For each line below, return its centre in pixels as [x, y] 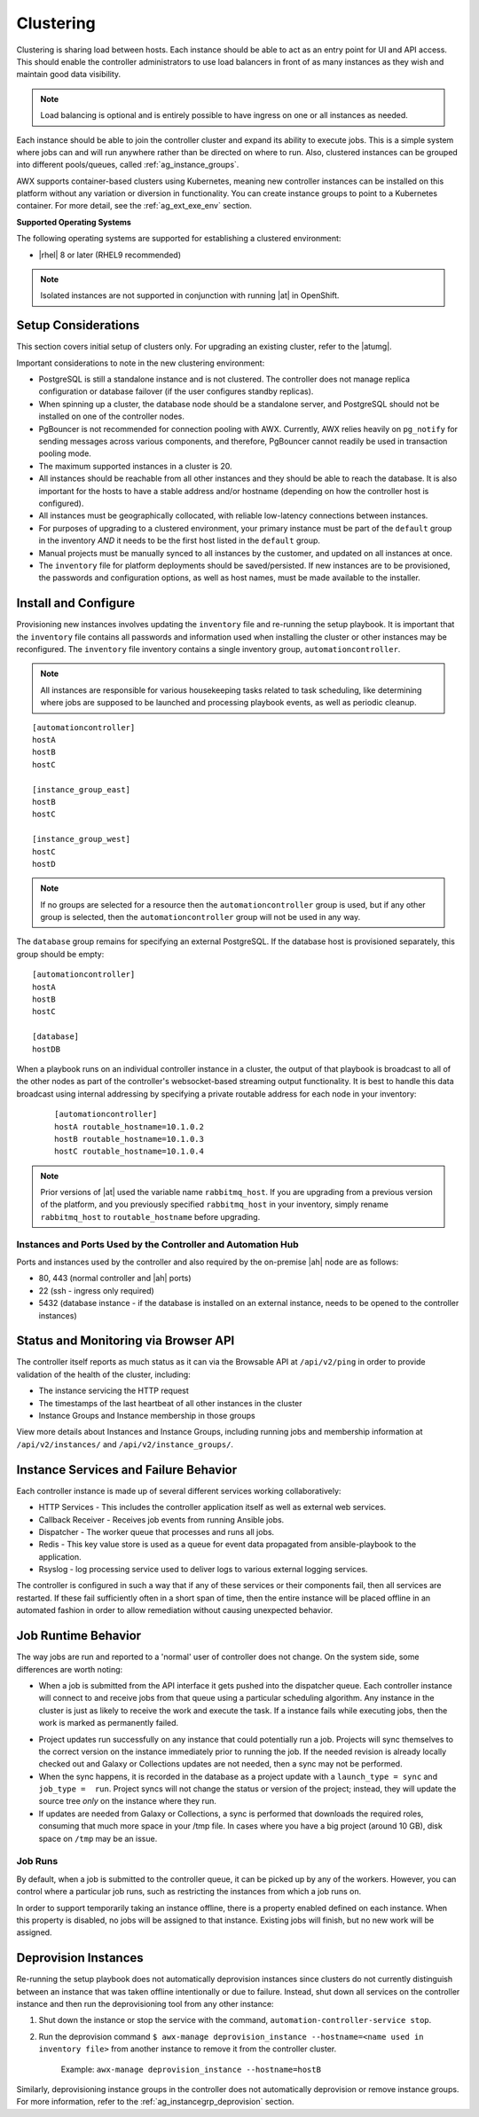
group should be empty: [60, 954]
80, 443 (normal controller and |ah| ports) [115, 1279]
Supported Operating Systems [74, 222]
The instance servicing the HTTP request [114, 1391]
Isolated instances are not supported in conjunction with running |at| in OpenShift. [190, 295]
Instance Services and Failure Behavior [127, 1470]
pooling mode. [65, 453]
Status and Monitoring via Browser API [126, 1341]
